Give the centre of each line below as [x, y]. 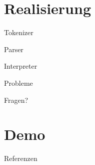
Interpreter [21, 66]
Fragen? [16, 100]
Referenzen [21, 158]
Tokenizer [19, 32]
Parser [14, 49]
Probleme [18, 82]
